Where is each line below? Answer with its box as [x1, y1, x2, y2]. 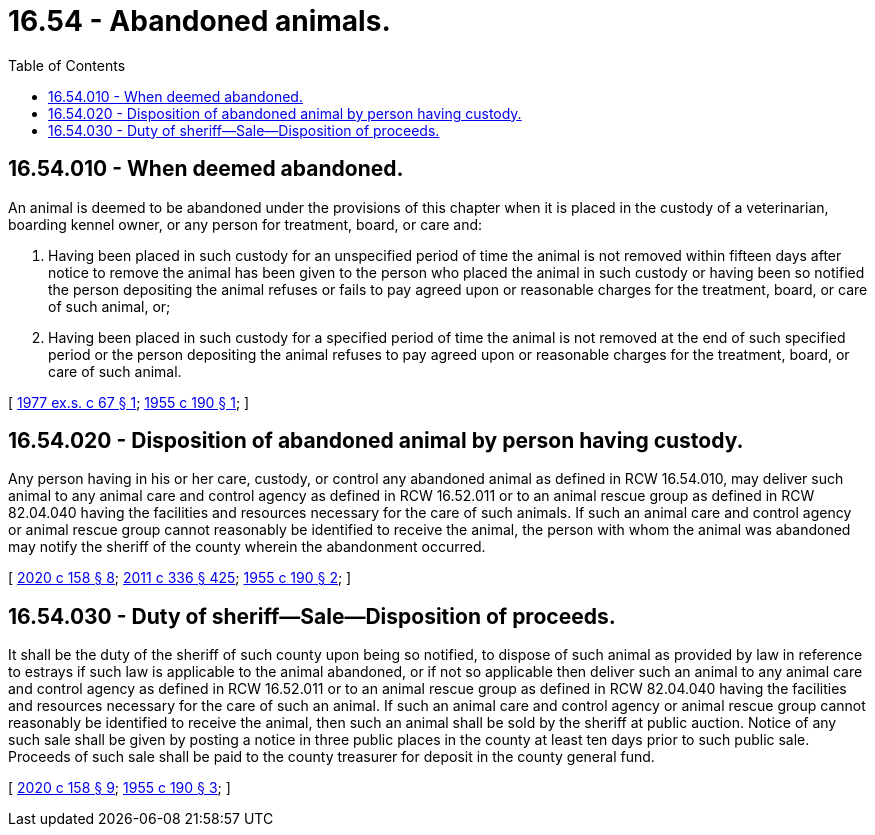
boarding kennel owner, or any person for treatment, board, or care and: [8, 215, 483, 233]
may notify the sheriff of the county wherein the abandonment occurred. [8, 538, 486, 556]
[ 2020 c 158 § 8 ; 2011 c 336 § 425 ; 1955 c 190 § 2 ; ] [8, 569, 352, 587]
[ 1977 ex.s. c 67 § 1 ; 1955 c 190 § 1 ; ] [8, 393, 250, 411]
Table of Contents [8, 56, 126, 74]
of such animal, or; [48, 297, 171, 315]
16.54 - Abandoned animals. [8, 4, 391, 38]
